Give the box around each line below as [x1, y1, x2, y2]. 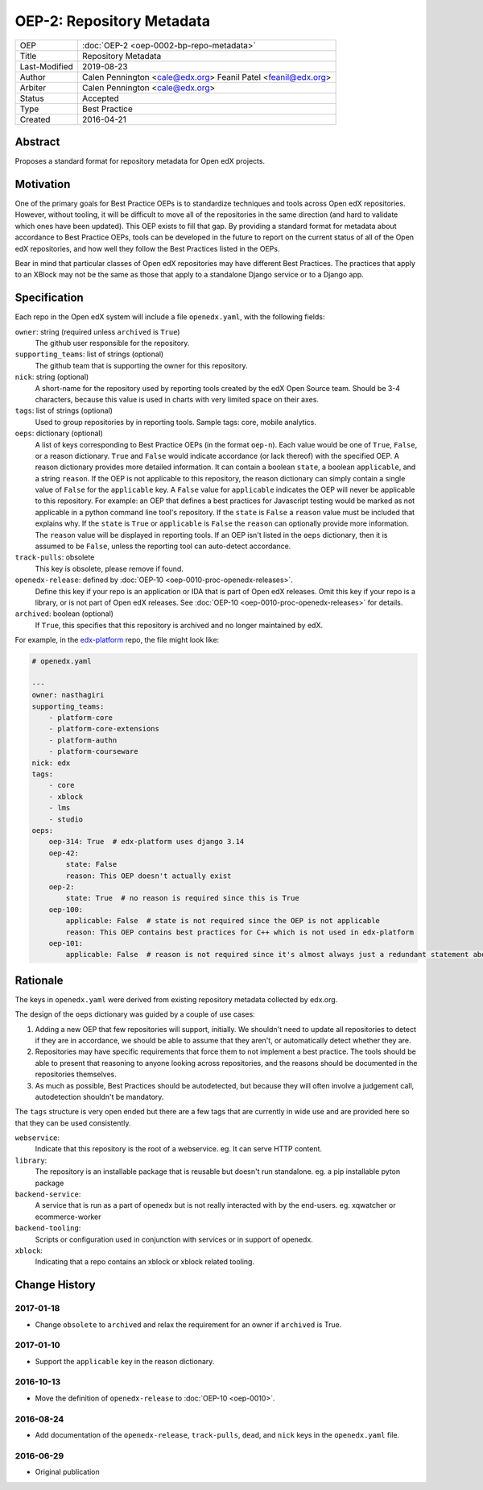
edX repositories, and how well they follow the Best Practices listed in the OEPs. [14, 243, 280, 253]
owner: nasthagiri [31, 690, 105, 700]
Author [19, 71, 46, 82]
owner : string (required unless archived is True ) [14, 327, 180, 336]
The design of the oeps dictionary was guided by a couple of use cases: [14, 1009, 255, 1019]
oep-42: [48, 848, 80, 858]
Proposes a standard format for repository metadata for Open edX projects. [14, 156, 266, 166]
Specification [14, 291, 84, 305]
